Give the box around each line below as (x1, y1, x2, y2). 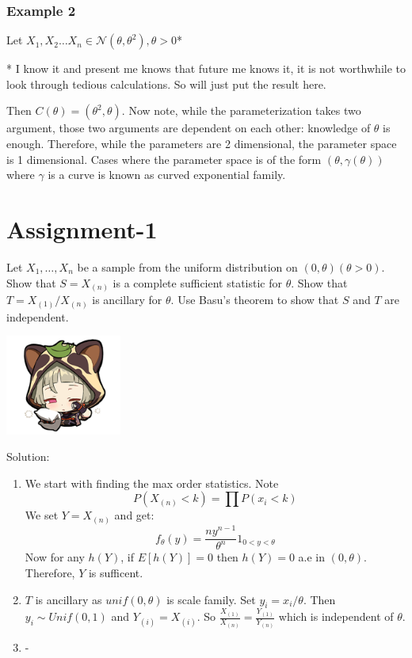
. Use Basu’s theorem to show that (170, 291, 339, 308)
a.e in (298, 549, 326, 565)
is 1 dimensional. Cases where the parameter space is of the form (6, 150, 322, 167)
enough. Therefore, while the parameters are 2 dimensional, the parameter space (6, 135, 397, 151)
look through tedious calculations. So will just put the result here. (6, 75, 326, 92)
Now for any (25, 549, 85, 565)
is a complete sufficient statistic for (113, 274, 283, 291)
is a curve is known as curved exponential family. (48, 166, 286, 183)
